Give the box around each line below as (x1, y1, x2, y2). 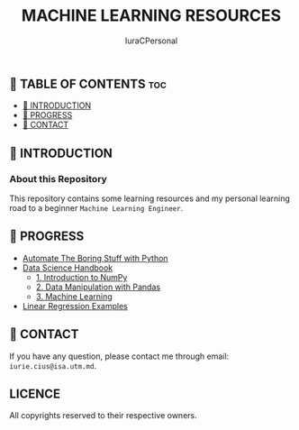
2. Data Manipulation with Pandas (35, 281, 160, 292)
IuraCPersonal (124, 35, 178, 46)
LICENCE (9, 387, 61, 402)
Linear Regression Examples (22, 300, 128, 311)
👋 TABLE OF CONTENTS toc (9, 76, 167, 91)
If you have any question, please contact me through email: (9, 351, 230, 361)
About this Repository (9, 172, 108, 185)
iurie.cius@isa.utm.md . (9, 360, 97, 371)
